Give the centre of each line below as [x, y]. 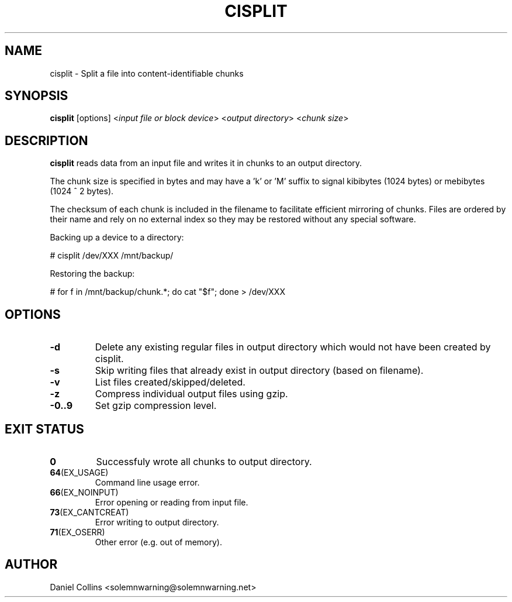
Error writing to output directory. [157, 522]
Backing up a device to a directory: [117, 238]
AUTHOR [31, 565]
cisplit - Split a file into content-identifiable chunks [147, 73]
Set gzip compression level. [156, 406]
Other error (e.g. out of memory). [159, 542]
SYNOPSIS [37, 96]
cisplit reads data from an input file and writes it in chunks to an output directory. [206, 163]
